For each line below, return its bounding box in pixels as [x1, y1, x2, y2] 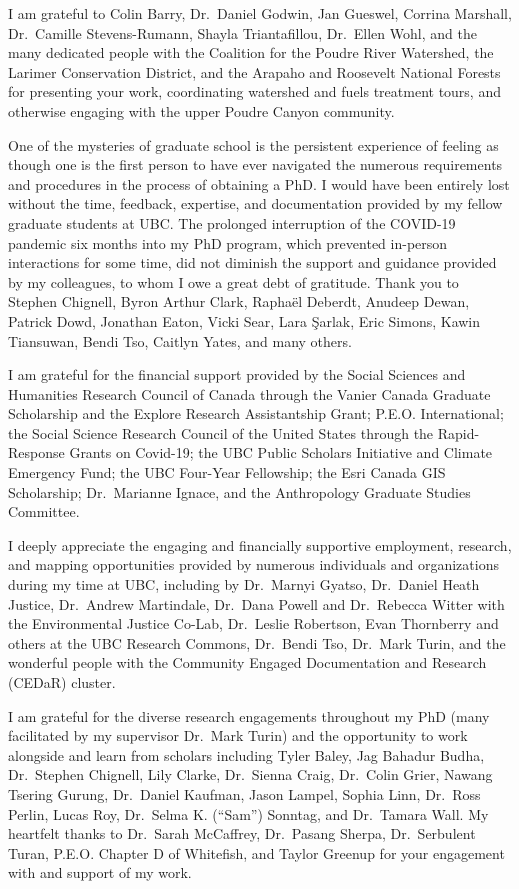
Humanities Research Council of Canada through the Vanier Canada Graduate [8, 383, 491, 404]
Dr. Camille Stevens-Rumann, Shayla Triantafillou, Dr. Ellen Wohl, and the [8, 22, 477, 43]
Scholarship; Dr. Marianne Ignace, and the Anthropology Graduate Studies [8, 481, 471, 502]
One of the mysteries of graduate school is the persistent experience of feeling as [8, 134, 499, 155]
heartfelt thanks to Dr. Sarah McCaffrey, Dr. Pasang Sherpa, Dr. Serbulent [8, 823, 476, 844]
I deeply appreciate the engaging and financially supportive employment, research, [8, 534, 512, 555]
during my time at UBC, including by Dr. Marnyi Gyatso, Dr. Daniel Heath [8, 574, 480, 595]
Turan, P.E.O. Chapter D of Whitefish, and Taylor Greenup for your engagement [8, 842, 505, 863]
